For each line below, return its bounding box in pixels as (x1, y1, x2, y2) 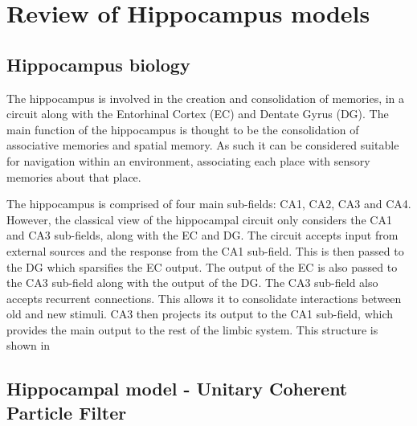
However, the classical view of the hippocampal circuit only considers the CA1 (6, 211, 392, 227)
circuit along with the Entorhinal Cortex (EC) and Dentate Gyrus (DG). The (6, 105, 389, 122)
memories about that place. (6, 168, 141, 185)
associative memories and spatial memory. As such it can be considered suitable (6, 137, 399, 154)
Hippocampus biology (6, 51, 190, 76)
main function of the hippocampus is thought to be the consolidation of (6, 121, 359, 137)
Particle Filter (6, 399, 127, 424)
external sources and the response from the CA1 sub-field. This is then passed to (6, 242, 404, 259)
